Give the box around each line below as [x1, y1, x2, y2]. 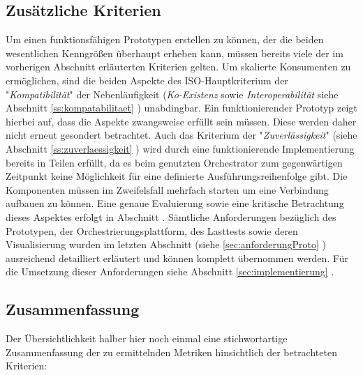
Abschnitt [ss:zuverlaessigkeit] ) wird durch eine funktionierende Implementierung [6, 141, 355, 155]
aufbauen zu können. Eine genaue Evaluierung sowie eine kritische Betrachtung [6, 196, 344, 211]
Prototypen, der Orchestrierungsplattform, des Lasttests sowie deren [6, 223, 298, 238]
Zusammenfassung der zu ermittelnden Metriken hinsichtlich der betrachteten [6, 344, 337, 359]
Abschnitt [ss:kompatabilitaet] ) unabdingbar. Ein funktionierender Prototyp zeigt [6, 100, 357, 115]
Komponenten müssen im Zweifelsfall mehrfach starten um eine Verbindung [6, 182, 329, 197]
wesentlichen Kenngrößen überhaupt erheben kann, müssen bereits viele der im [6, 45, 343, 60]
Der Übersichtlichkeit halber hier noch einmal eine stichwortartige [6, 331, 288, 346]
